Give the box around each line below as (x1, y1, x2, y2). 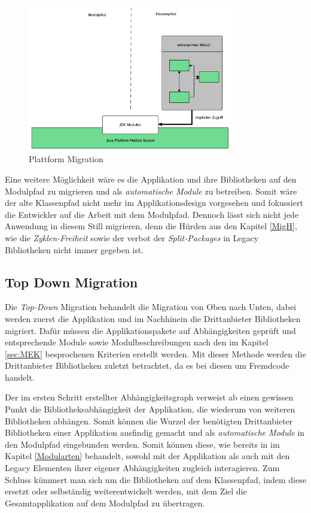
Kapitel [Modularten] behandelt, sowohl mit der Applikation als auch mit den (5, 450, 290, 462)
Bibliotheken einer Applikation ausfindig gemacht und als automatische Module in (5, 426, 305, 439)
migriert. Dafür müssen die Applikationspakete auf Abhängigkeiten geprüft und (5, 324, 296, 336)
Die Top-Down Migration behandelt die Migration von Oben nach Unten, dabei (5, 300, 296, 313)
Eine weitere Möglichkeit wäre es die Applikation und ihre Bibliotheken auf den (5, 172, 297, 185)
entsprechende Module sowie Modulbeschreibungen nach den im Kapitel (5, 336, 269, 348)
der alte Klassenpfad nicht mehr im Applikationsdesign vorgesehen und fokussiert (5, 196, 303, 209)
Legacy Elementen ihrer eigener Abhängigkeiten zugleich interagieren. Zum (5, 462, 280, 474)
